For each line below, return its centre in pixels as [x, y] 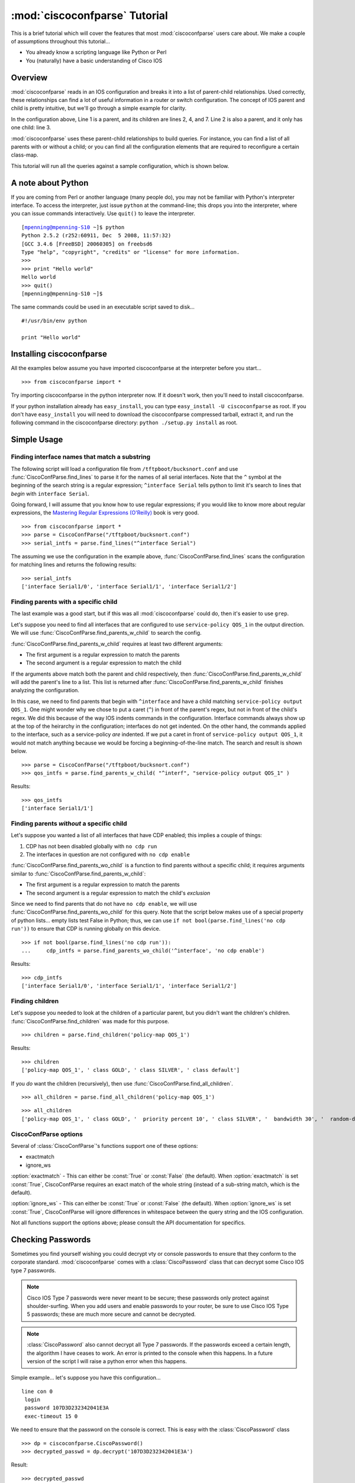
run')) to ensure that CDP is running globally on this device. [86, 929]
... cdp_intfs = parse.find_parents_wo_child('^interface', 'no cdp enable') [143, 951]
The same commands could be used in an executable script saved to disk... [103, 307]
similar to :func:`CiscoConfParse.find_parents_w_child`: [78, 873]
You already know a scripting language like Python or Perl [96, 52]
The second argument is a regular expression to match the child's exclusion [118, 893]
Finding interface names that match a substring [81, 457]
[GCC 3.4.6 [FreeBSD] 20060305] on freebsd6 [87, 244]
